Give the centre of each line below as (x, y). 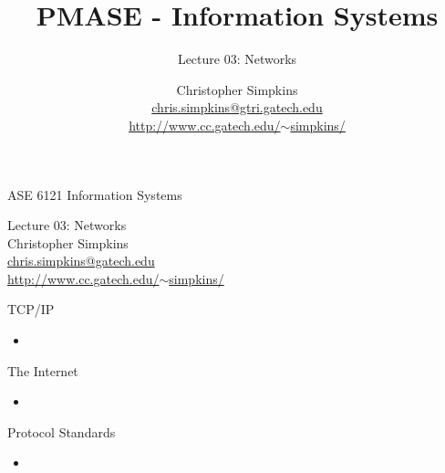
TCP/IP (31, 309)
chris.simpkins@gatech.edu (81, 261)
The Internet (43, 370)
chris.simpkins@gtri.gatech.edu (237, 107)
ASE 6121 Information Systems (95, 194)
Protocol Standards (62, 431)
